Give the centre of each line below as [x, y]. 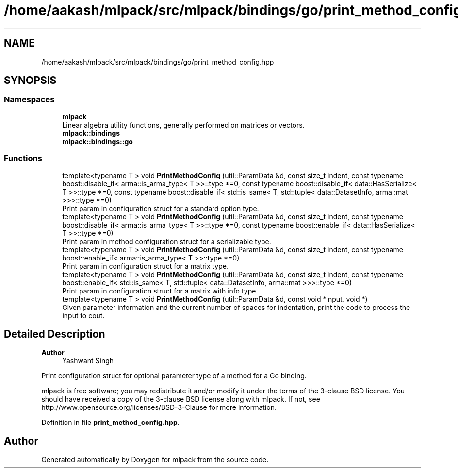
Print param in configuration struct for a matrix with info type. [160, 291]
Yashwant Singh [88, 361]
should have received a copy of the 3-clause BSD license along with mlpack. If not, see [181, 399]
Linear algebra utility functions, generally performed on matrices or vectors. [183, 125]
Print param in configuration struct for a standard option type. [161, 208]
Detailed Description [55, 334]
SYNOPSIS [30, 81]
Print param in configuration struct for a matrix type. [146, 266]
